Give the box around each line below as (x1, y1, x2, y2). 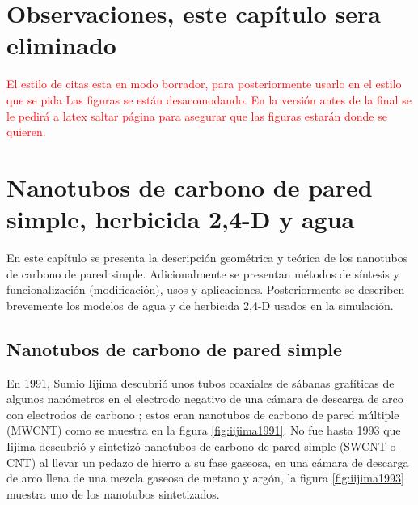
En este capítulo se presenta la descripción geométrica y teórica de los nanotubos (6, 249, 408, 265)
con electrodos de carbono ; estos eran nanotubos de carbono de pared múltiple (6, 405, 399, 422)
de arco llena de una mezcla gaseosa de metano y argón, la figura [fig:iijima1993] (6, 469, 404, 486)
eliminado (6, 28, 116, 62)
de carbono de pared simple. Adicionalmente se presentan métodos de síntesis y (6, 265, 399, 282)
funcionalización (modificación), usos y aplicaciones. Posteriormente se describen (6, 281, 405, 298)
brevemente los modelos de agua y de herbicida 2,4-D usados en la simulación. (6, 296, 394, 313)
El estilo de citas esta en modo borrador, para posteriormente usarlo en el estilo (6, 75, 402, 92)
